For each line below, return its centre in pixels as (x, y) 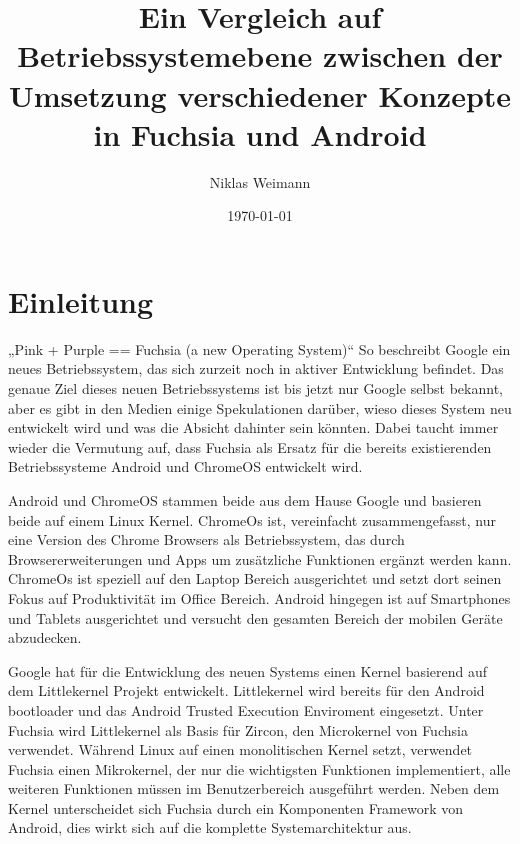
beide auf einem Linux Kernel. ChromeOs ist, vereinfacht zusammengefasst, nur (252, 519)
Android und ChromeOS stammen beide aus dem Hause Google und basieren (245, 499)
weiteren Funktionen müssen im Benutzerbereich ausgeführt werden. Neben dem (254, 788)
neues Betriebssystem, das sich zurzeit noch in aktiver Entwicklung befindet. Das (256, 368)
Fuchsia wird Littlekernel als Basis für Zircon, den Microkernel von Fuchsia (238, 729)
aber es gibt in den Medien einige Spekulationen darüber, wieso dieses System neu (260, 407)
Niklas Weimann (260, 181)
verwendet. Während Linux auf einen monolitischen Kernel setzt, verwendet (240, 749)
